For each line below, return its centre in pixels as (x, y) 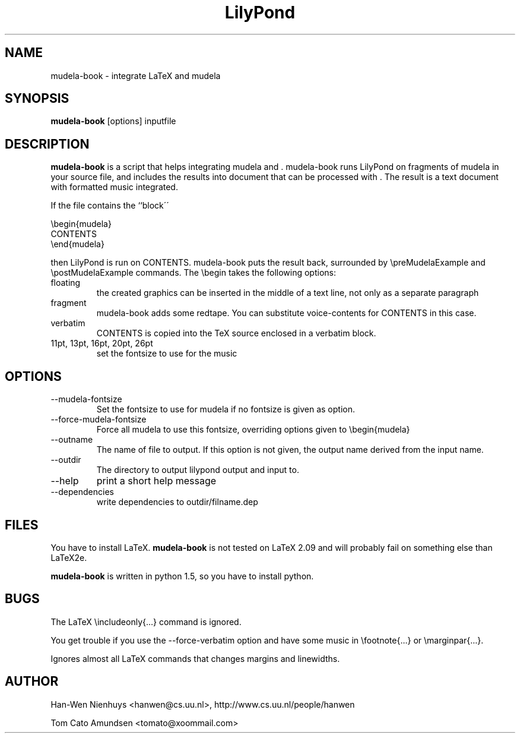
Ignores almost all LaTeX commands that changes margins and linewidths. (195, 658)
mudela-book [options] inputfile (113, 121)
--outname (72, 440)
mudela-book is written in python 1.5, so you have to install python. (182, 576)
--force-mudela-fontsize (99, 420)
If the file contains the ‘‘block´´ (110, 206)
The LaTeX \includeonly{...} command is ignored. (146, 622)
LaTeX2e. (69, 557)
